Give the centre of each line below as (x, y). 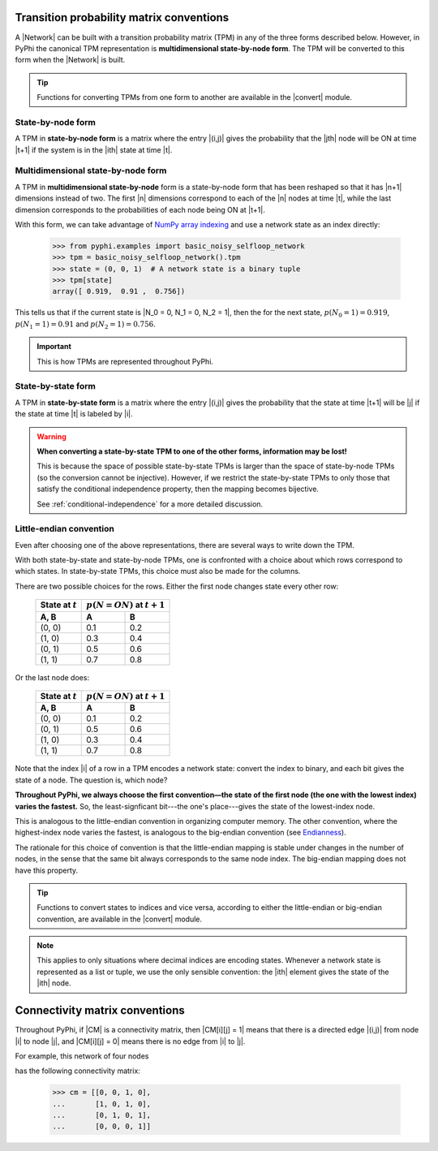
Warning (52, 436)
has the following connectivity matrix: (78, 1071)
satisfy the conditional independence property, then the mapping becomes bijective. (178, 489)
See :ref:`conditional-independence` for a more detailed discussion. (150, 504)
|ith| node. (54, 983)
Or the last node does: (52, 677)
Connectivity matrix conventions (100, 1011)
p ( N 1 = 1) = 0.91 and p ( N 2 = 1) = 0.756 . (85, 325)
